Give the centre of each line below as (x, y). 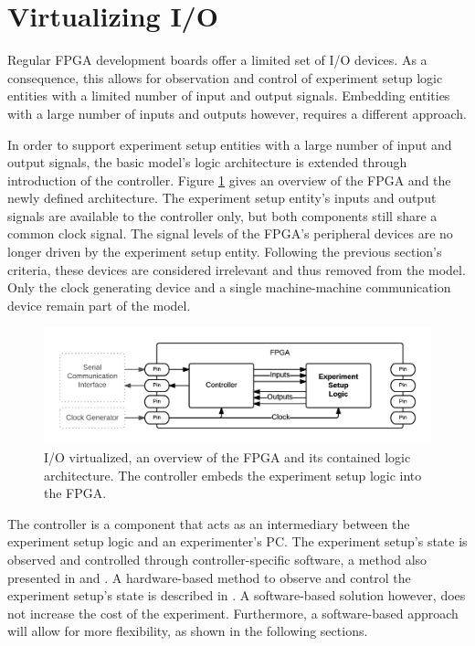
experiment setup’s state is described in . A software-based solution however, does (237, 595)
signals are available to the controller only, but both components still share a (222, 215)
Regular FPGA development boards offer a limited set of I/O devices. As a (217, 60)
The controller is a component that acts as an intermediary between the (209, 523)
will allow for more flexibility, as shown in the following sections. (188, 631)
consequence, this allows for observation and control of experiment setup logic (225, 77)
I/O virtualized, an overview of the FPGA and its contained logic (227, 456)
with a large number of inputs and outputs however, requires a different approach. (237, 113)
